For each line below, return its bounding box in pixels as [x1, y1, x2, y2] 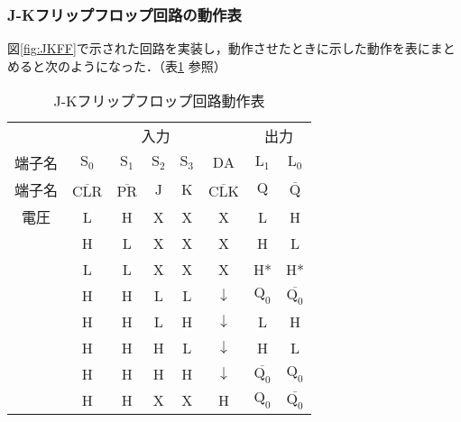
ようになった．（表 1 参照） [69, 56, 226, 75]
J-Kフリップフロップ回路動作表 [53, 90, 265, 112]
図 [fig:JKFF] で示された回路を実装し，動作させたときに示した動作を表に [7, 39, 430, 58]
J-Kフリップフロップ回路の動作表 [7, 3, 242, 25]
